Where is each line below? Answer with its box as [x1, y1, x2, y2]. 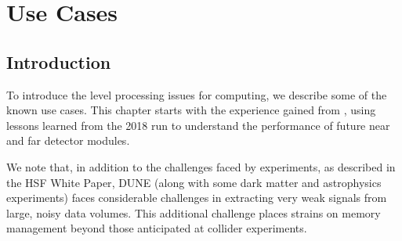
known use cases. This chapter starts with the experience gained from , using [6, 102, 376, 118]
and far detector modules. [6, 132, 130, 149]
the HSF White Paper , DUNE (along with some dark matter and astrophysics [6, 174, 382, 190]
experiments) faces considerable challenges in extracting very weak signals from [6, 189, 387, 206]
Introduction [6, 49, 111, 74]
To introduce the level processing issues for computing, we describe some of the [6, 86, 387, 103]
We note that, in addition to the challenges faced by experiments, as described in [6, 158, 396, 174]
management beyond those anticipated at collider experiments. [6, 220, 307, 236]
